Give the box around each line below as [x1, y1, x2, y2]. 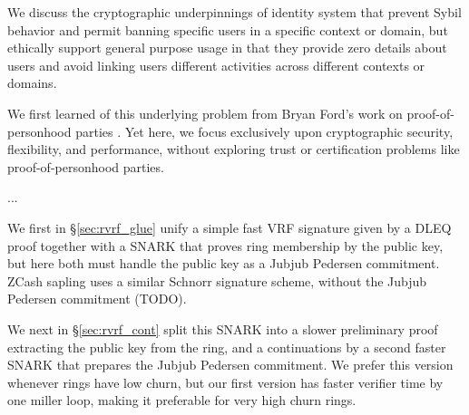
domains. [7, 73, 57, 92]
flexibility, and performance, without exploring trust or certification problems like [7, 140, 460, 159]
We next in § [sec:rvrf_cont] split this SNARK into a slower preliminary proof [7, 319, 438, 338]
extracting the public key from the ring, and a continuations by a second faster [7, 337, 446, 356]
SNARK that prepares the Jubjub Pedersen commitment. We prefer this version [7, 355, 454, 374]
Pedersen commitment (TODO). [7, 289, 187, 308]
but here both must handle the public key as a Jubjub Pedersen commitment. [7, 254, 440, 273]
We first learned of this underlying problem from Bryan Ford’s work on [7, 103, 403, 122]
